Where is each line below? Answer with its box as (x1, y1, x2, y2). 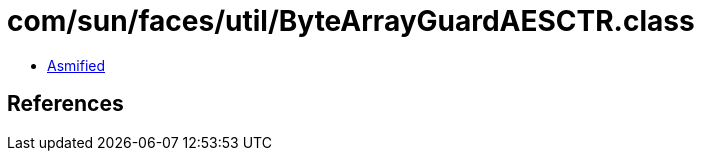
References (7, 91, 124, 117)
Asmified (47, 56, 106, 74)
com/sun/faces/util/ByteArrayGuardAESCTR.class (7, 4, 695, 38)
